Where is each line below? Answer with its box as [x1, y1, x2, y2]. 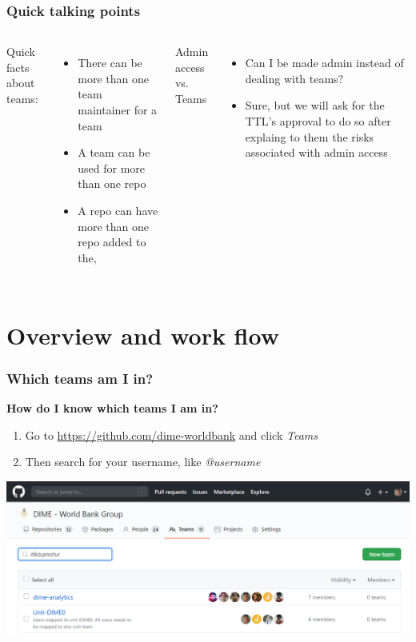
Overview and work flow [6, 318, 279, 351]
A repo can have [78, 201, 158, 218]
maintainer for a [78, 102, 158, 118]
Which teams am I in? [6, 368, 154, 388]
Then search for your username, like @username [25, 453, 261, 470]
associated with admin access [245, 144, 388, 161]
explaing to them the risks [245, 128, 374, 145]
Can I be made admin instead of [245, 54, 404, 71]
